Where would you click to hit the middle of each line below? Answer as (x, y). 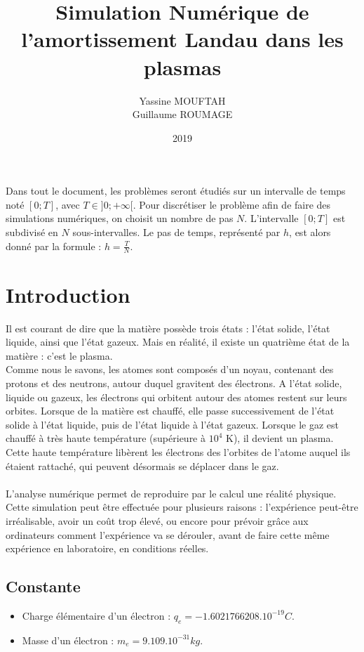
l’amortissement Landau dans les (182, 39)
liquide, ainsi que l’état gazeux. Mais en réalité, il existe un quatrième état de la (178, 342)
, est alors (310, 232)
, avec (68, 204)
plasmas (182, 66)
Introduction (68, 294)
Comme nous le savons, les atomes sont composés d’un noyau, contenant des (170, 369)
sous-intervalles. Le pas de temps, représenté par (176, 232)
